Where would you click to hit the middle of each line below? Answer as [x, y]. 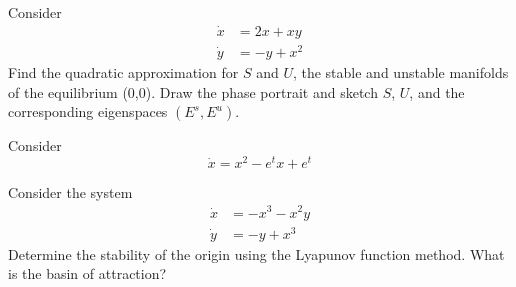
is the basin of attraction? [87, 273]
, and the [437, 91]
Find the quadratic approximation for [123, 71]
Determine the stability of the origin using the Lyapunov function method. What [256, 253]
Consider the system [70, 191]
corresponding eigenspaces [88, 111]
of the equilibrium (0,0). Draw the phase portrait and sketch [193, 91]
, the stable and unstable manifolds [400, 71]
